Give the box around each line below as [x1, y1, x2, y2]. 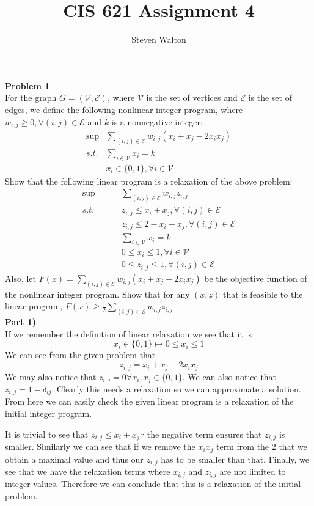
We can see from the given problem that [5, 348, 156, 361]
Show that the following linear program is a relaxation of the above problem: [5, 174, 293, 187]
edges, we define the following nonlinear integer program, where [5, 103, 243, 116]
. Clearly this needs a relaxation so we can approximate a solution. [51, 382, 301, 395]
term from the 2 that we [216, 440, 307, 453]
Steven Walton [131, 33, 186, 46]
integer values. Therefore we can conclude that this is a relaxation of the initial [5, 477, 301, 490]
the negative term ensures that [147, 427, 262, 440]
